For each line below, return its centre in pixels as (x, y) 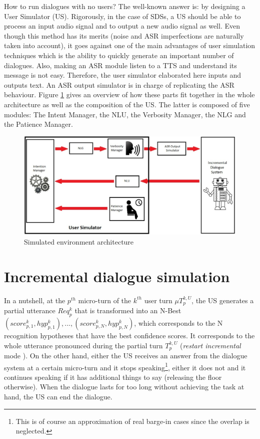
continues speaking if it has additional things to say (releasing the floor (113, 377)
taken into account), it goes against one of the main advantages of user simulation (130, 45)
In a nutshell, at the (35, 300)
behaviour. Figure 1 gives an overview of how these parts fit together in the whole (129, 94)
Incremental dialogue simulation (117, 276)
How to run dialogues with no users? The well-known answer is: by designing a (125, 6)
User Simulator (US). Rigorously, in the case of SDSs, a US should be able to (122, 16)
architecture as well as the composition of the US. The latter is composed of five (127, 104)
